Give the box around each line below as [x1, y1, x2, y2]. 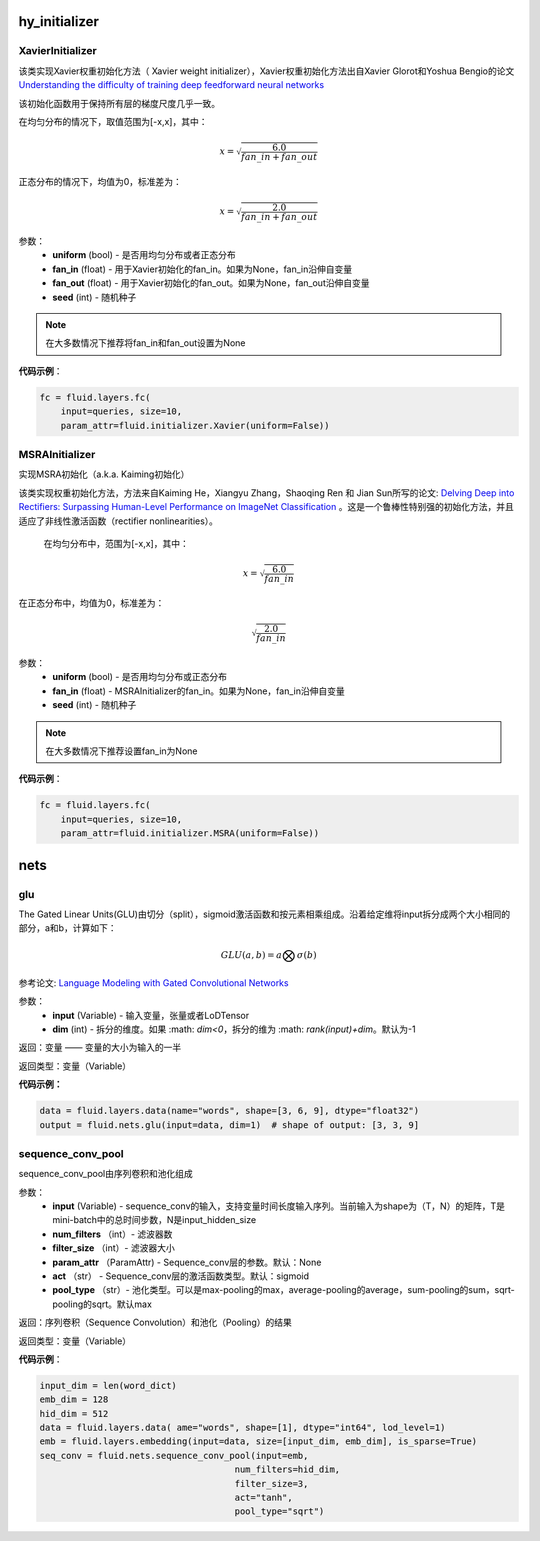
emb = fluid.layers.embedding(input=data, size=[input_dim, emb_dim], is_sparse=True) [39, 1436, 478, 1447]
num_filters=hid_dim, [234, 1464, 341, 1475]
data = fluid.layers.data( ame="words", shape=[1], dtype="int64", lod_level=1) [39, 1422, 446, 1434]
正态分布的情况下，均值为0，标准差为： [18, 175, 182, 187]
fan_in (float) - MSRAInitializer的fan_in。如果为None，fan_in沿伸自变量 [52, 685, 345, 697]
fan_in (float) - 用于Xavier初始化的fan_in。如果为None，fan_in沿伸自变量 [52, 263, 353, 275]
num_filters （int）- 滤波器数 [52, 1228, 173, 1240]
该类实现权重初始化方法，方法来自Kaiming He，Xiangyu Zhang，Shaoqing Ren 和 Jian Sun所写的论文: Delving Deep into [18, 486, 515, 499]
